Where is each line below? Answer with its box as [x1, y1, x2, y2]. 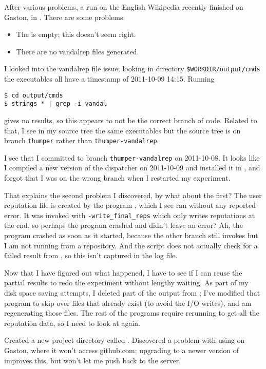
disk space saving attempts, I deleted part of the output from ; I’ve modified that [4, 287, 260, 298]
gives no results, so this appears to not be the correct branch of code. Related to [4, 114, 257, 125]
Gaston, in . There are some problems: [4, 11, 125, 22]
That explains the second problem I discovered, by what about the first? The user [4, 189, 262, 200]
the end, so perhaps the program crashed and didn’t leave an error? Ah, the [4, 220, 243, 230]
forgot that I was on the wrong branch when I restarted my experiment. [4, 172, 231, 183]
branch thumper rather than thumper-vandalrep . [4, 135, 159, 146]
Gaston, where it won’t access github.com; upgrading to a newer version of [4, 345, 239, 355]
